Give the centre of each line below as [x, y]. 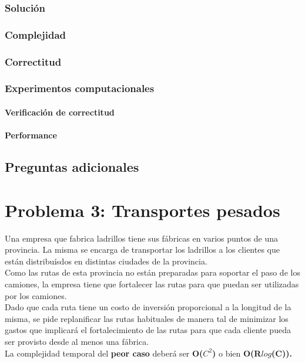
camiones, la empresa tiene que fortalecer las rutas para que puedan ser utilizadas [152, 284]
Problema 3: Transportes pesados [143, 210]
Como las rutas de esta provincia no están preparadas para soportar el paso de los [152, 272]
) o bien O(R [237, 353]
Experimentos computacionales [80, 88]
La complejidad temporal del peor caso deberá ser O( [104, 353]
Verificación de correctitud [60, 112]
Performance [31, 135]
